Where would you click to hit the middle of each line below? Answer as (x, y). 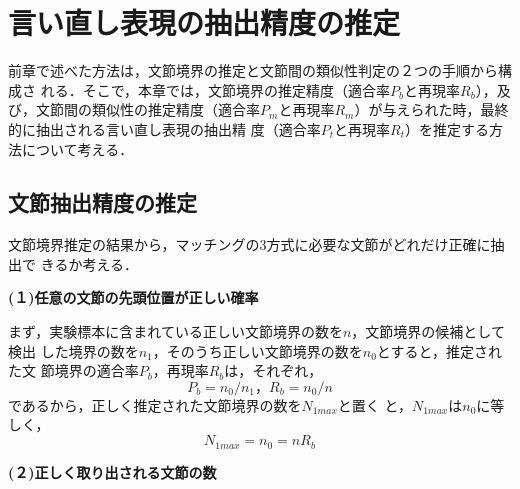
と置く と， (374, 404)
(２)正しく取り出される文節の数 (112, 471)
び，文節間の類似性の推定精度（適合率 (134, 109)
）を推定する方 (453, 128)
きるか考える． (89, 263)
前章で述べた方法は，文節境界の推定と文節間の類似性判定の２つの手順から (253, 70)
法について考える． (71, 148)
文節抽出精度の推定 (102, 202)
